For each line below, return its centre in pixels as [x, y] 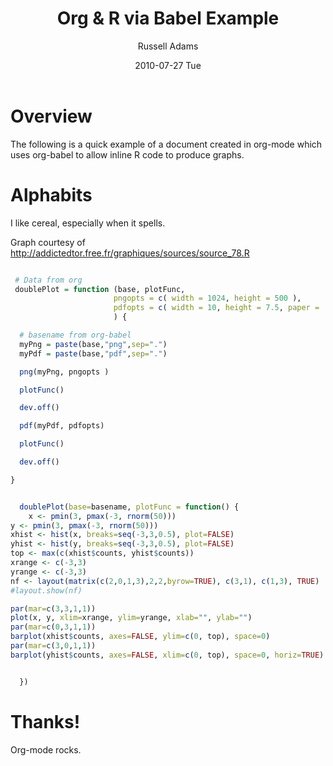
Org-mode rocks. [46, 749]
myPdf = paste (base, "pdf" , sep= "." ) [93, 353]
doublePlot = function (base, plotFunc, [100, 289]
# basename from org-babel [75, 335]
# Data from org [48, 280]
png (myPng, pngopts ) [64, 372]
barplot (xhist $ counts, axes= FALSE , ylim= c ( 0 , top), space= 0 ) [140, 637]
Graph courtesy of [48, 242]
